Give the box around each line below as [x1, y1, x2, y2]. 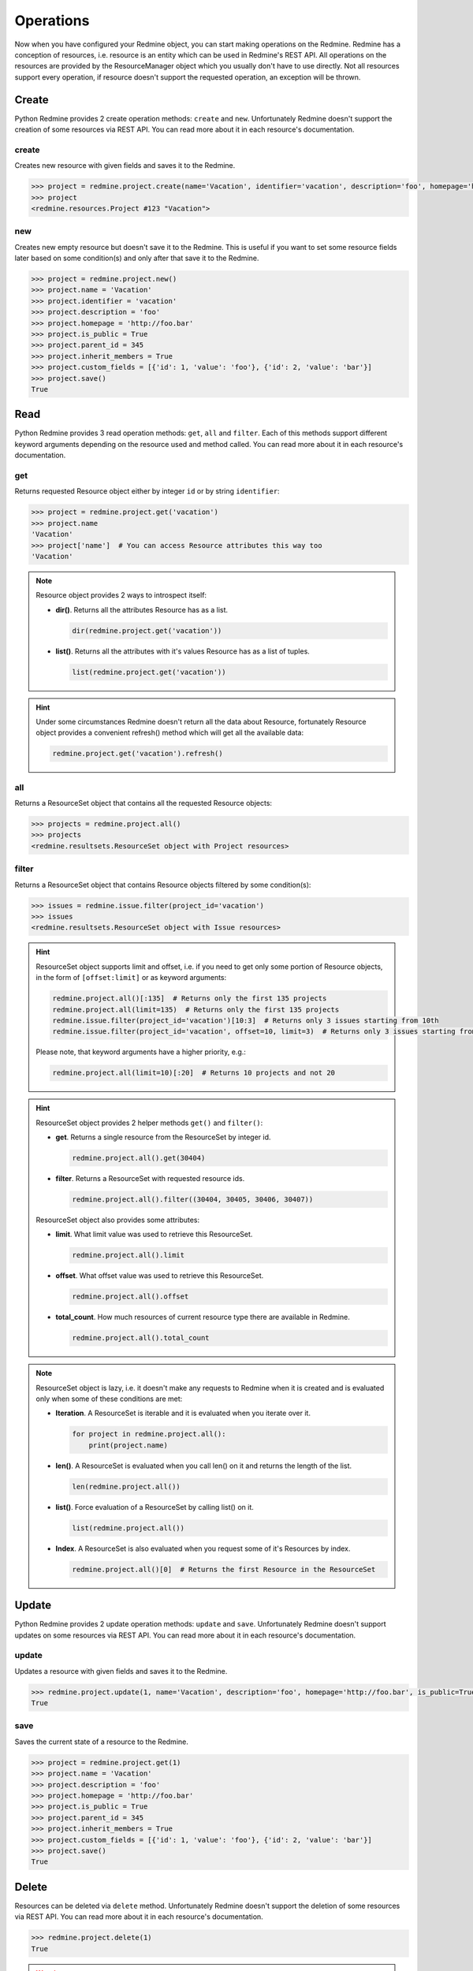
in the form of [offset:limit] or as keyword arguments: [35, 973, 227, 982]
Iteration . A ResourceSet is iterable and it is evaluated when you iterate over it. [55, 1408, 311, 1418]
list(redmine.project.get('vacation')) [72, 667, 226, 676]
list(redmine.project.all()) [72, 1523, 185, 1533]
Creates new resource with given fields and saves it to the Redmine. [14, 161, 236, 170]
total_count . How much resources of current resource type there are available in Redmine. [55, 1313, 350, 1322]
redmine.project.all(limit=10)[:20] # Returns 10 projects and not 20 [52, 1068, 335, 1078]
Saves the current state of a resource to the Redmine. [14, 1737, 188, 1746]
